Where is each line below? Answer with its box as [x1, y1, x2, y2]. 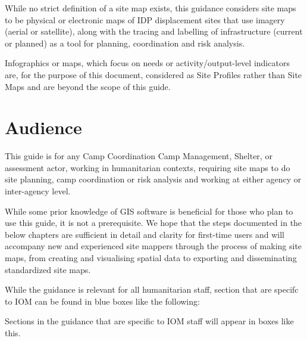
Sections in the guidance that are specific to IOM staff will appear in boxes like [5, 315, 294, 327]
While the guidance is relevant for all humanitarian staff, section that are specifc [5, 283, 299, 296]
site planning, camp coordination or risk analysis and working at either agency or [5, 173, 302, 185]
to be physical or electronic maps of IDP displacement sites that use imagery [5, 13, 285, 26]
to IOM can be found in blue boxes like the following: [5, 294, 200, 307]
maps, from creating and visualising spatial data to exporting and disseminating [5, 252, 297, 264]
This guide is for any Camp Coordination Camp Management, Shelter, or [5, 150, 272, 162]
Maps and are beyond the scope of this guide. [5, 80, 171, 92]
